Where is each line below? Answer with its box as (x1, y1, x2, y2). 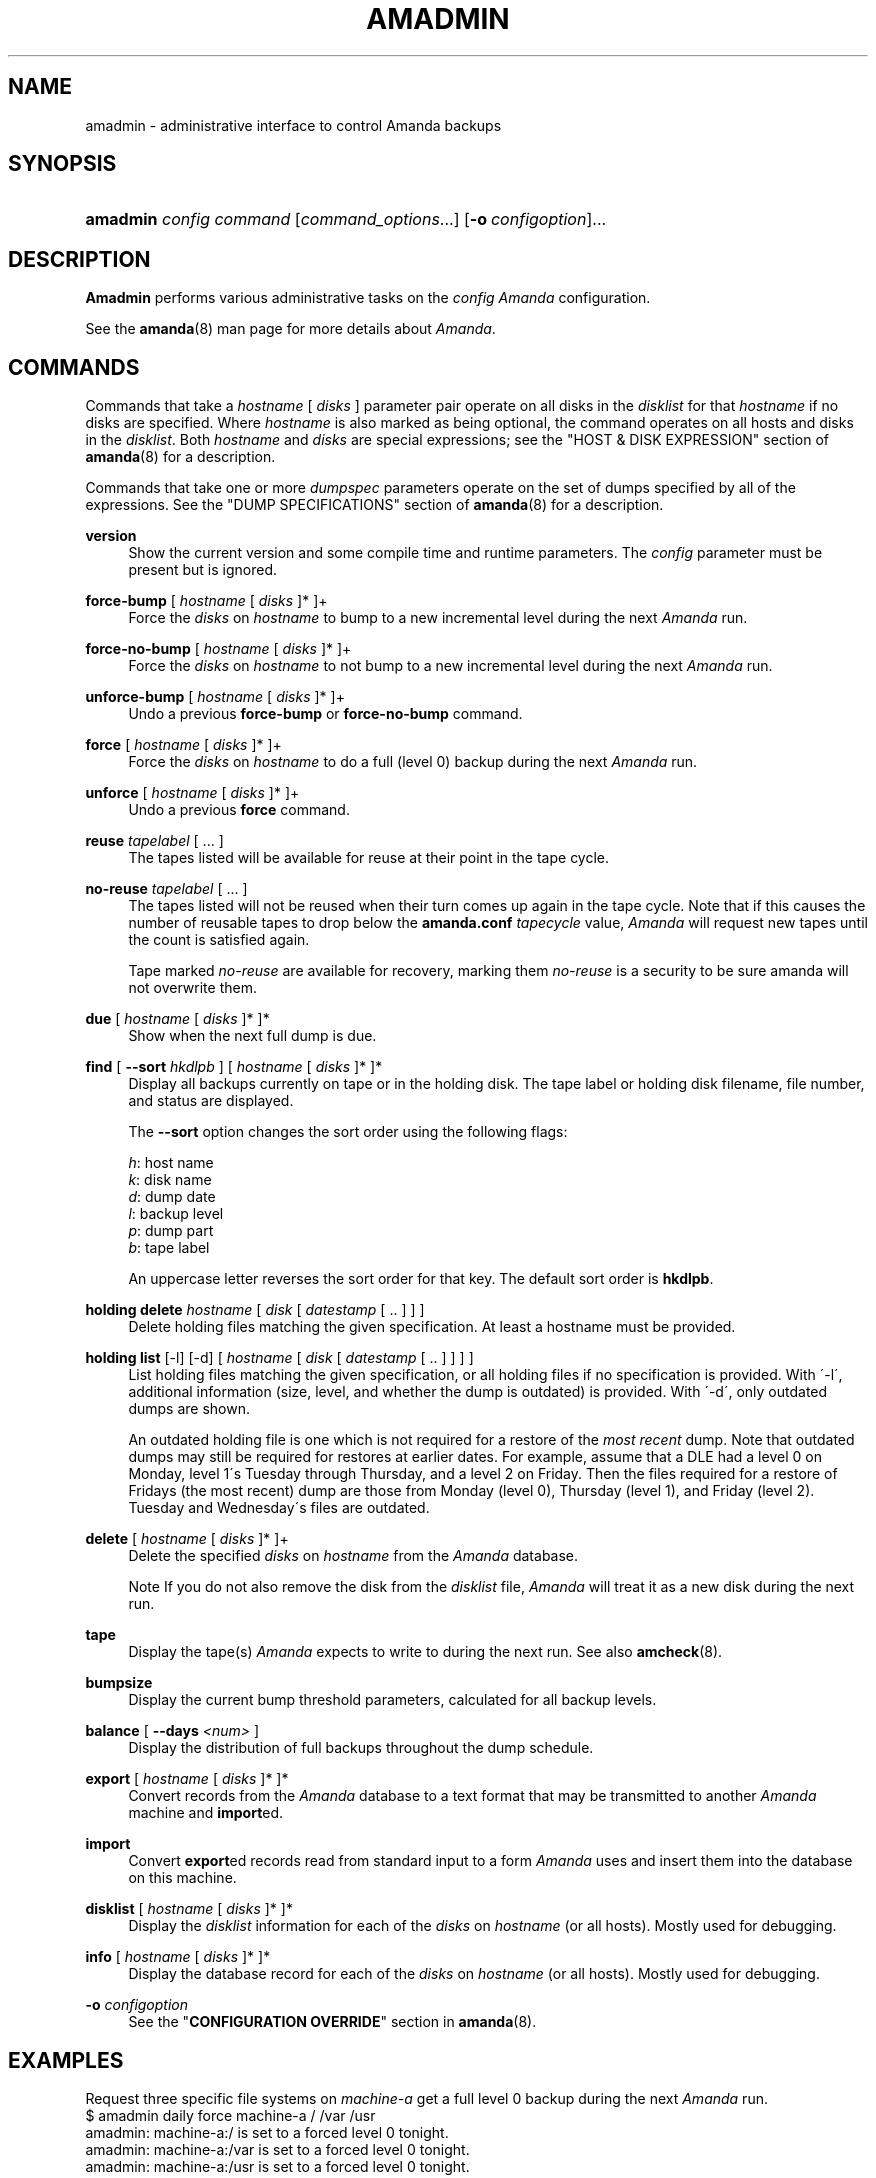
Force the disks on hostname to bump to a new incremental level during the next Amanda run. (128, 609, 748, 627)
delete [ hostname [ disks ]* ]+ (85, 1530, 289, 1548)
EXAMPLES (8, 2047, 124, 2073)
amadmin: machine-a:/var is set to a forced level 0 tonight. (85, 2140, 470, 2158)
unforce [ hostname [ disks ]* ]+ (85, 784, 300, 802)
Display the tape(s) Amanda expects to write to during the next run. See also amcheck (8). (128, 1643, 723, 1661)
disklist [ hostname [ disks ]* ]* (85, 1900, 293, 1918)
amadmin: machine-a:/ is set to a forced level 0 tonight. (85, 2123, 449, 2141)
